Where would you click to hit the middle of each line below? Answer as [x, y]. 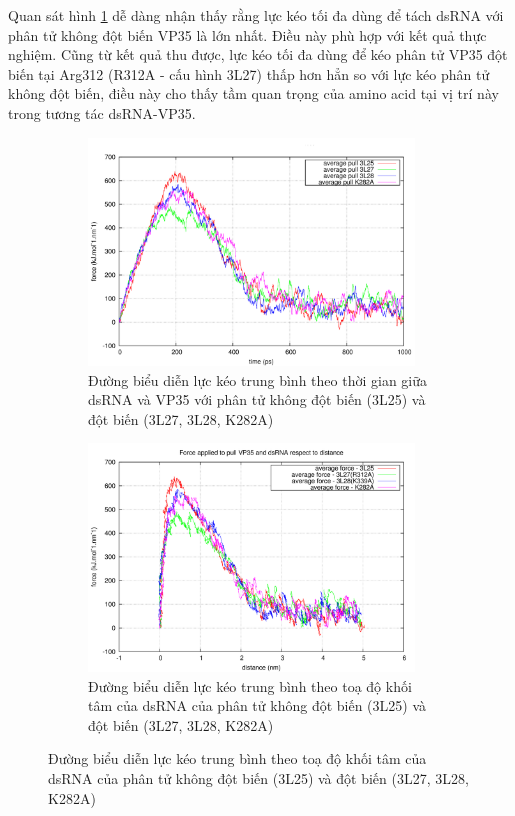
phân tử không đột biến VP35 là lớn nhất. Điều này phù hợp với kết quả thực [247, 34]
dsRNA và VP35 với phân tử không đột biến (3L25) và [257, 399]
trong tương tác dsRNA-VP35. [102, 112]
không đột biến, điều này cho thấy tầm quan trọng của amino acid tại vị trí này [253, 93]
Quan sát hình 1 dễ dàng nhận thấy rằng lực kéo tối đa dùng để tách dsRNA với [256, 15]
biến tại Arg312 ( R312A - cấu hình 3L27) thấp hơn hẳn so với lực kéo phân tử [249, 73]
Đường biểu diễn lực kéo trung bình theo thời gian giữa [258, 379]
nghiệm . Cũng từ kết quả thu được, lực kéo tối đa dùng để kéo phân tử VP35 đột [258, 54]
